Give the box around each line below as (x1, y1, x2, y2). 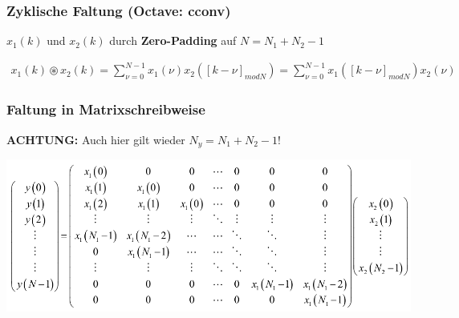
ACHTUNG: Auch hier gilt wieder (6, 131, 185, 147)
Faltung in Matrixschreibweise (6, 99, 205, 119)
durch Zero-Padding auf (109, 32, 237, 49)
